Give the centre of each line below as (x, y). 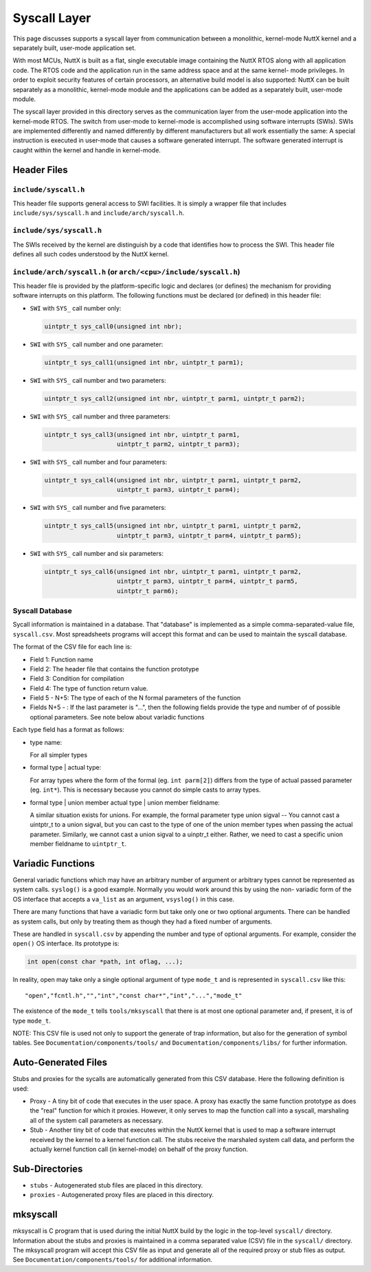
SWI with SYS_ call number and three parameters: (100, 416)
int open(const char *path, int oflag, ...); (105, 962)
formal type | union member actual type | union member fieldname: (125, 802)
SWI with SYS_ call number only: (76, 308)
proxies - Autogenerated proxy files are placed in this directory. (122, 1195)
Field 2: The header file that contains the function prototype (114, 669)
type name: (46, 742)
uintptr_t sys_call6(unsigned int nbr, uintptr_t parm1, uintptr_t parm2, (173, 571)
